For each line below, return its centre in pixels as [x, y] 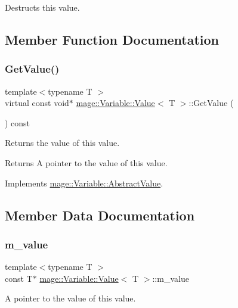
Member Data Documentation [100, 215]
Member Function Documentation [112, 39]
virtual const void [37, 103]
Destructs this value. [42, 7]
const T [19, 278]
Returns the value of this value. [62, 143]
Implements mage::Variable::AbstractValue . [84, 183]
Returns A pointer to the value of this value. [86, 162]
